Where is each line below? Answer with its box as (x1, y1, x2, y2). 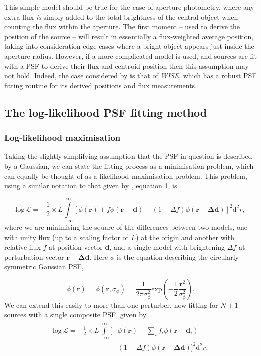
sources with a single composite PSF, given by (4, 309, 147, 320)
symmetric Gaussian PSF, (4, 261, 84, 272)
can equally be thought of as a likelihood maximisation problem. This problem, (4, 170, 247, 181)
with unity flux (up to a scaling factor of (4, 231, 128, 242)
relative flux (4, 242, 41, 252)
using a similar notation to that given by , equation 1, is (4, 180, 177, 191)
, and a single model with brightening (109, 242, 225, 252)
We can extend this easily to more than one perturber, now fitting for (4, 299, 218, 310)
